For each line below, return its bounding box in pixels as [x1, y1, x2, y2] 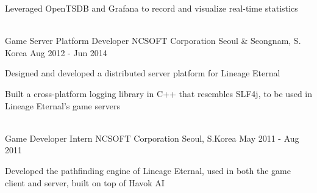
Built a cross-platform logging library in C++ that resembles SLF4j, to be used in [5, 87, 313, 100]
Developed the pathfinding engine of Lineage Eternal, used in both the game [5, 164, 291, 177]
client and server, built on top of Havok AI [5, 176, 165, 189]
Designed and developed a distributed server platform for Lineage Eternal [5, 67, 280, 79]
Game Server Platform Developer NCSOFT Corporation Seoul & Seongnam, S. [5, 34, 301, 47]
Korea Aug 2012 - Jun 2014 [5, 46, 107, 59]
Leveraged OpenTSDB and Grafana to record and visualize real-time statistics [5, 2, 298, 14]
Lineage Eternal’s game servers [5, 99, 120, 112]
